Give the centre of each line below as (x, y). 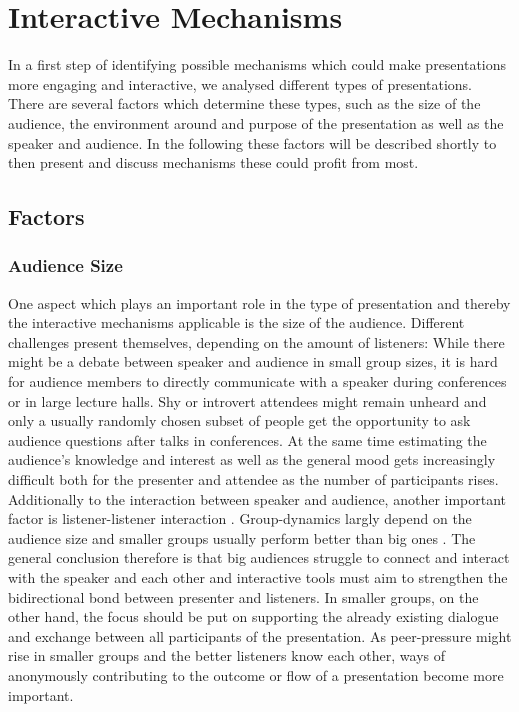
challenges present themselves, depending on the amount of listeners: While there (256, 341)
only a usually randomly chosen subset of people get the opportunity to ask (239, 420)
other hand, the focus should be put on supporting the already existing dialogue (253, 616)
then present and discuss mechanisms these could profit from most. (213, 162)
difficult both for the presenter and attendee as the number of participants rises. (253, 479)
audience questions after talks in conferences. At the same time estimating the (247, 439)
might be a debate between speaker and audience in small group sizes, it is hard (253, 361)
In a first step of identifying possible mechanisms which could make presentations (257, 64)
